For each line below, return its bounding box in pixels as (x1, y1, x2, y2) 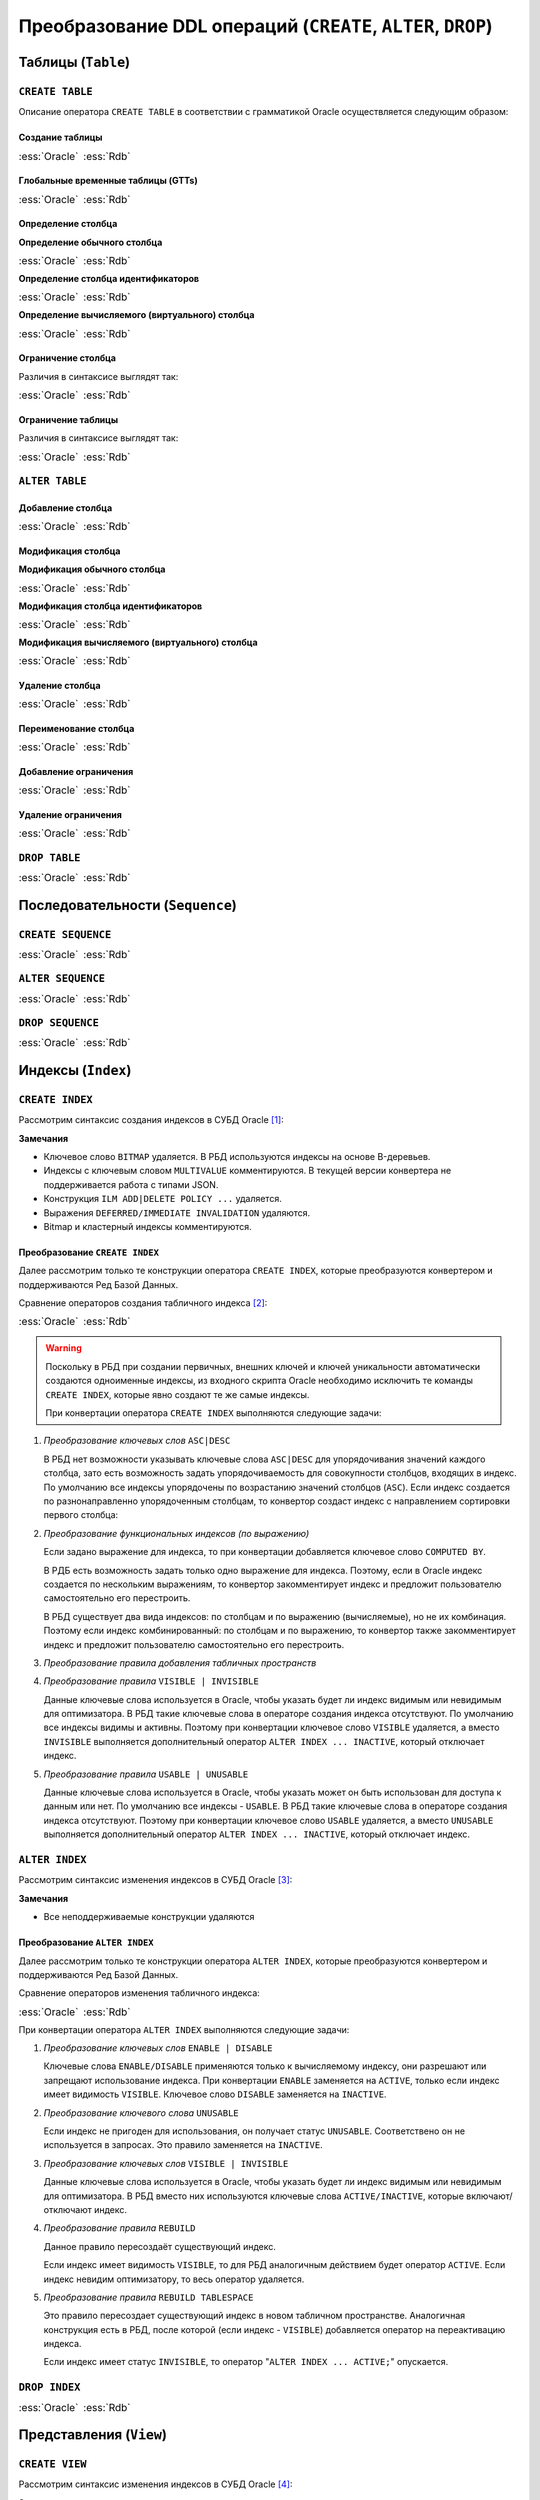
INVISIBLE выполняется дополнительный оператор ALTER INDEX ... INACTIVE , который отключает (43, 1735, 485, 1747)
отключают (43, 2203, 92, 2215)
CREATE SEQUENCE (18, 928, 112, 941)
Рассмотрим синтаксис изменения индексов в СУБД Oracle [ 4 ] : (18, 2478, 293, 2490)
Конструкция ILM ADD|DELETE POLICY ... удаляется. (43, 1193, 282, 1205)
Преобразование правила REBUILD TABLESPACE (43, 2291, 254, 2303)
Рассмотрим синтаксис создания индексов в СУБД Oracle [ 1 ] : (18, 1114, 284, 1126)
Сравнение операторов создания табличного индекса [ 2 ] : (18, 1297, 268, 1309)
